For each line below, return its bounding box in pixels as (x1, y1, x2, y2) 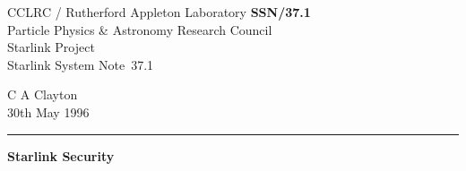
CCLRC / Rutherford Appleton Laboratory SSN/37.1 (7, 3, 311, 21)
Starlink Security (7, 146, 115, 165)
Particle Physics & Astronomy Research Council (7, 20, 272, 38)
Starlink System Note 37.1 (7, 55, 154, 73)
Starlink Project (7, 38, 95, 56)
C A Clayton (7, 85, 78, 104)
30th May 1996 (7, 102, 90, 121)
